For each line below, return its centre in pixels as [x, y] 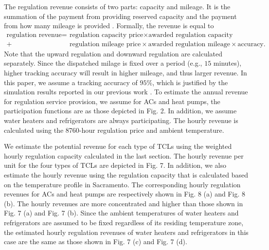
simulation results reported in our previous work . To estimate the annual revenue [126, 92]
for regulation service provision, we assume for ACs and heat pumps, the [112, 101]
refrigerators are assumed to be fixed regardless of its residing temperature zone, [124, 222]
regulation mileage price [105, 44]
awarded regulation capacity [191, 35]
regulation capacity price [106, 35]
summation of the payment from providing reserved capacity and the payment [120, 16]
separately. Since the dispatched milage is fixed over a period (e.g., [103, 63]
